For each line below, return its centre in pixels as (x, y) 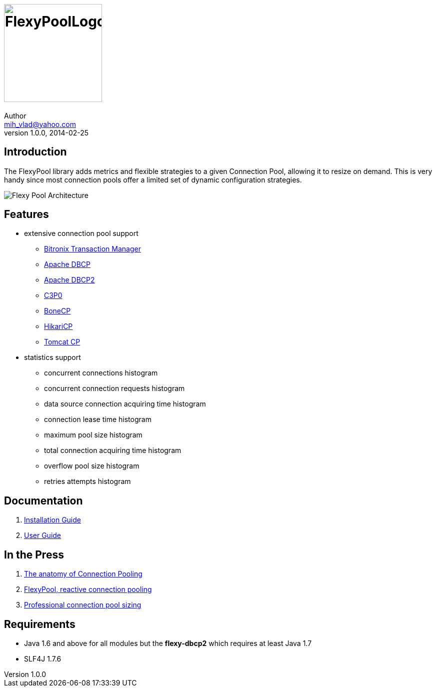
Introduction (35, 152)
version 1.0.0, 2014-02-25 (46, 132)
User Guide (43, 535)
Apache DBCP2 (69, 280)
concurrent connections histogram (101, 373)
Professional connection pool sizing (83, 605)
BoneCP (57, 311)
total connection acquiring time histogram (113, 450)
